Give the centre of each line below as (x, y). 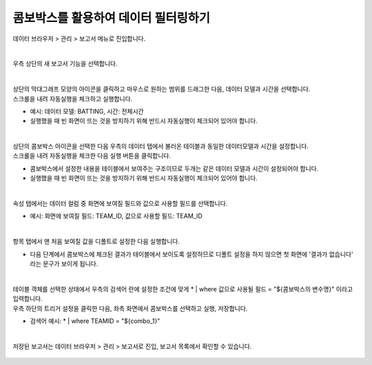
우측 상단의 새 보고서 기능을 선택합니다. (65, 64)
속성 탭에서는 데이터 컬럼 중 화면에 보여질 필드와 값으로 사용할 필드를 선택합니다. (120, 204)
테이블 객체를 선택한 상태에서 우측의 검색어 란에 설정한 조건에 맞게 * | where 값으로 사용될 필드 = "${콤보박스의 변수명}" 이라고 (183, 289)
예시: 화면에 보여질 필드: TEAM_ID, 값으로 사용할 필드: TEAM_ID (116, 216)
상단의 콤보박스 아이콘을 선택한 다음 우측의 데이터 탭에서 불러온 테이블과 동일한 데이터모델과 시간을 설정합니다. (161, 146)
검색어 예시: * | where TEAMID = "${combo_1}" (95, 321)
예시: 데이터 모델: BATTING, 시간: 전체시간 (87, 111)
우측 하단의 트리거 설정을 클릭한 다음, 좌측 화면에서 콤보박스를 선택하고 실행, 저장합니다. (130, 308)
